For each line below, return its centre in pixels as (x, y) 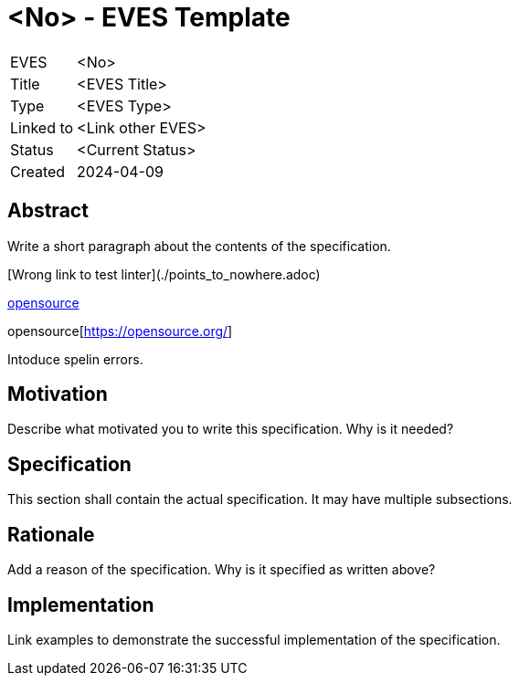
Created (38, 171)
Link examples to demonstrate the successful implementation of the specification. (254, 639)
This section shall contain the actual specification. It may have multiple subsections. (260, 499)
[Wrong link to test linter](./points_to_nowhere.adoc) (164, 274)
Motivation (58, 394)
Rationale (51, 534)
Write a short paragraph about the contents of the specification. (199, 246)
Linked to (42, 127)
